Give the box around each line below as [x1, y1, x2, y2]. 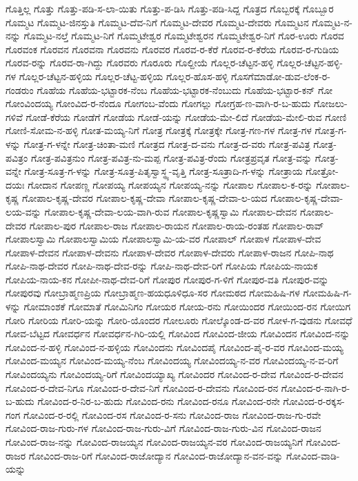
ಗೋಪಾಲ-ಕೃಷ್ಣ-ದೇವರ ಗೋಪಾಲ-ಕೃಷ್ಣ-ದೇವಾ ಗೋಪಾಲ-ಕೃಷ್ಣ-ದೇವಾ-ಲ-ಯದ [22, 191, 268, 205]
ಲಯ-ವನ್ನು [6, 204, 41, 218]
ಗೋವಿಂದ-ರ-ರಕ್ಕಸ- [283, 394, 345, 408]
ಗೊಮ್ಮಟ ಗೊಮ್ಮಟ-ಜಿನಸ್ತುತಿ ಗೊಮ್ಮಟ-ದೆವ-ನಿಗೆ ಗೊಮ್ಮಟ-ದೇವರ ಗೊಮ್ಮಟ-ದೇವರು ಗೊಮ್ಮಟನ [6, 15, 309, 29]
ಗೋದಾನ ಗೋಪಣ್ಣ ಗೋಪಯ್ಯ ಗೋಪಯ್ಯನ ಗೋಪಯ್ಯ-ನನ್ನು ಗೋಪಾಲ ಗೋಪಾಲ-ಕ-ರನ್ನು [28, 177, 313, 191]
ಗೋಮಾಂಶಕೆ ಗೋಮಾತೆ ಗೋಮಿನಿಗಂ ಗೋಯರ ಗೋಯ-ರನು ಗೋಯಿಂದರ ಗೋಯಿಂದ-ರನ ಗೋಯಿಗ [23, 299, 351, 314]
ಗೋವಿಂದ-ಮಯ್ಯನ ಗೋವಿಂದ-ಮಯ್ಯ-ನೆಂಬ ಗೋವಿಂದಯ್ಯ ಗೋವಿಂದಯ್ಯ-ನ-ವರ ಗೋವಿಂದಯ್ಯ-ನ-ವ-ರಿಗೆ [6, 353, 339, 368]
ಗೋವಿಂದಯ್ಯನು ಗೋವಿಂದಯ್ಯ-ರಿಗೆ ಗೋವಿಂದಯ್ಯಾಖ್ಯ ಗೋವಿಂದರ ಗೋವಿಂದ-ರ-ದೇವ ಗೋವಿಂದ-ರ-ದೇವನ [6, 367, 344, 381]
